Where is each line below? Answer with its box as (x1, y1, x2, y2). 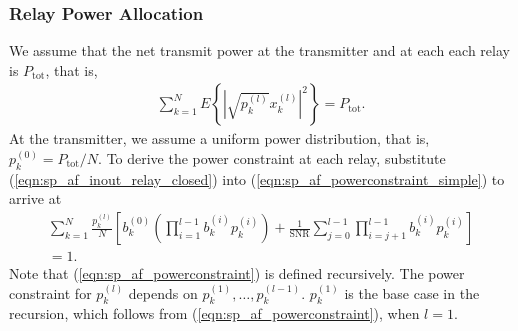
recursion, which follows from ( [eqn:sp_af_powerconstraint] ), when (9, 303, 420, 324)
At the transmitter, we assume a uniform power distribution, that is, (9, 128, 430, 149)
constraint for (9, 282, 92, 303)
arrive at (9, 188, 62, 209)
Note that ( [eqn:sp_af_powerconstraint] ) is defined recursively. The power (9, 263, 465, 284)
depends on (128, 282, 198, 303)
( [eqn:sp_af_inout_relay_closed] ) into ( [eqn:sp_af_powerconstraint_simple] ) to (9, 168, 505, 189)
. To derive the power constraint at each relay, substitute (98, 148, 446, 169)
